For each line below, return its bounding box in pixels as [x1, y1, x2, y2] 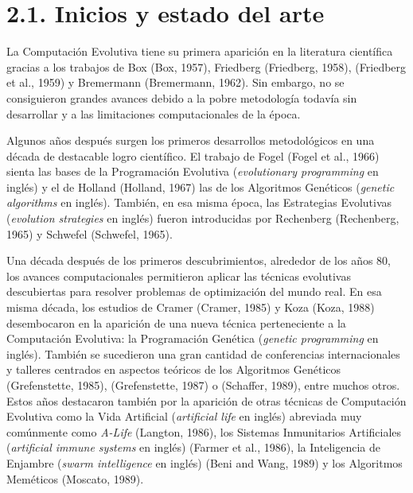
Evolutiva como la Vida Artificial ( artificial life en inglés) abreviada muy [6, 408, 362, 425]
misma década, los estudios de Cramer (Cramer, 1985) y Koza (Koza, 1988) [6, 299, 375, 316]
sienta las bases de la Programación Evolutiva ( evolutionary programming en [6, 163, 379, 180]
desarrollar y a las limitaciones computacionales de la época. [6, 105, 301, 122]
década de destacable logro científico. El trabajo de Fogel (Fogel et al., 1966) [6, 147, 380, 164]
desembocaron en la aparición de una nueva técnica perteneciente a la [6, 314, 346, 331]
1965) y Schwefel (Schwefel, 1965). [6, 225, 173, 242]
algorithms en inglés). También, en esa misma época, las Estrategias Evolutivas [6, 194, 392, 211]
